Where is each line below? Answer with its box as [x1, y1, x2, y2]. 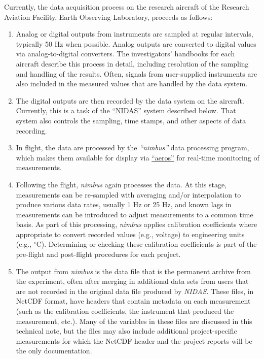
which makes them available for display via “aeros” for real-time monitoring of [16, 152, 259, 162]
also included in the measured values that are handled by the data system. [16, 78, 248, 89]
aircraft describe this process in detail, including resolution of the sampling [16, 58, 249, 69]
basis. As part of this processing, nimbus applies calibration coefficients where [16, 219, 257, 230]
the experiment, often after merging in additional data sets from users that [16, 276, 249, 286]
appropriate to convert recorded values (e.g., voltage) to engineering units [16, 229, 245, 239]
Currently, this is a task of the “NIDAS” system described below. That [16, 105, 236, 116]
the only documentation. [16, 345, 92, 356]
